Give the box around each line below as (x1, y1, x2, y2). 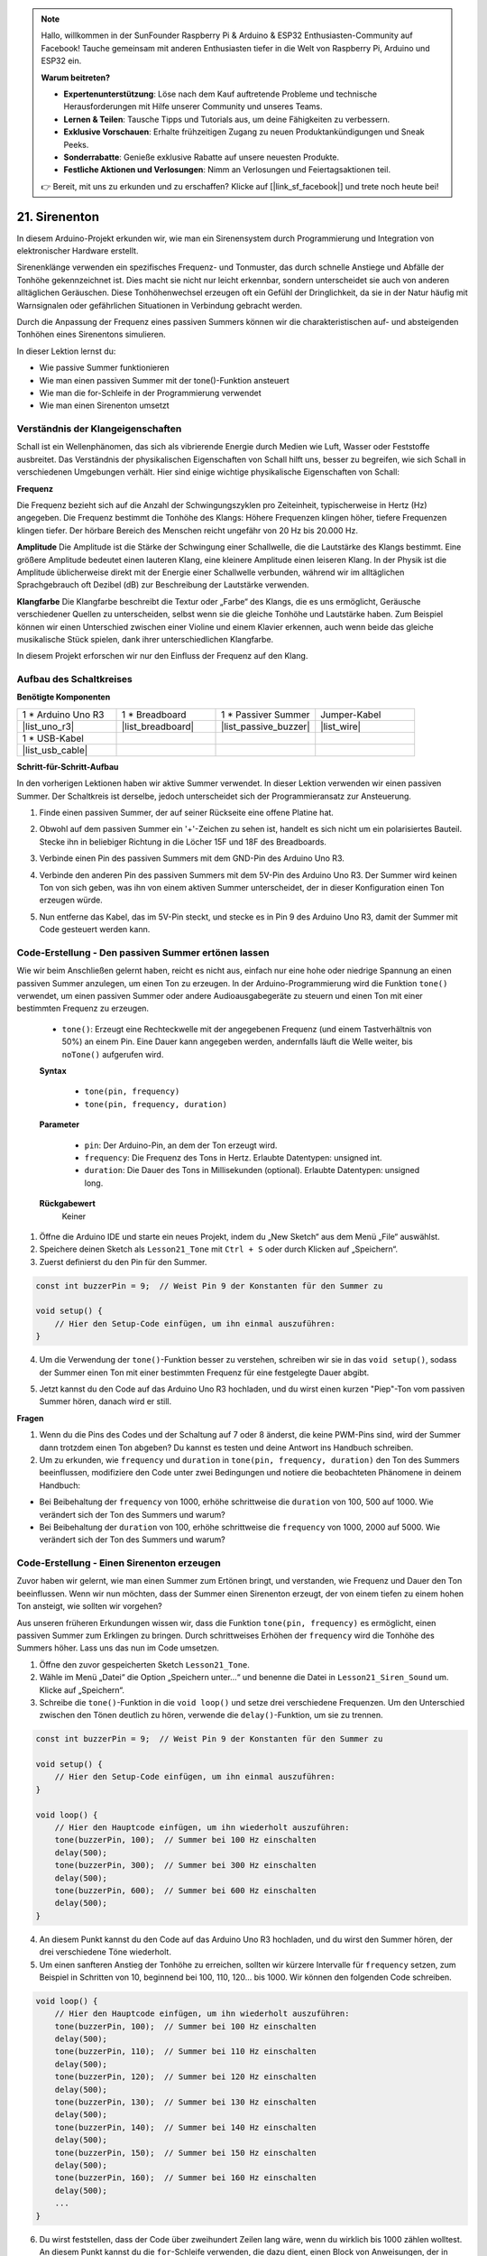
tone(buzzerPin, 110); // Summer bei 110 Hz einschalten (54, 2047, 317, 2057)
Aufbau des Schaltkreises (16, 673, 133, 686)
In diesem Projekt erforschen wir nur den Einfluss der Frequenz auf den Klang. (16, 651, 308, 661)
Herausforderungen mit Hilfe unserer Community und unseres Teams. (63, 101, 324, 112)
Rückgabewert (39, 1198, 96, 1209)
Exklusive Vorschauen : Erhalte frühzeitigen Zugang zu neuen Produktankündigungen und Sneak (63, 126, 425, 137)
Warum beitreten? (41, 72, 111, 83)
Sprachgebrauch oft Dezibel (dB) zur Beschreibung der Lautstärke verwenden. (16, 579, 310, 590)
